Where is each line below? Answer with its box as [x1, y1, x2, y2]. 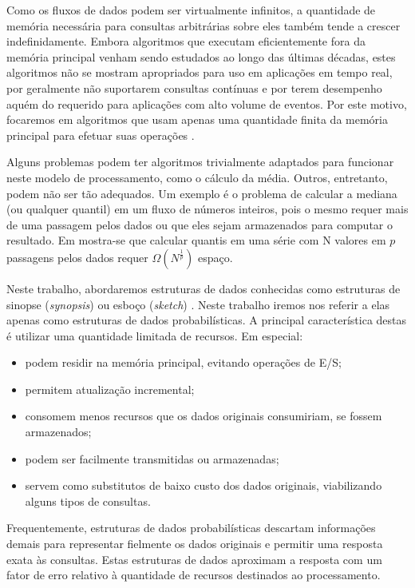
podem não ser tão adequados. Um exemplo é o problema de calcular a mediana [6, 185, 397, 201]
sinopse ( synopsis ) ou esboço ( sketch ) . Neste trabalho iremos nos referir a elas [6, 296, 390, 312]
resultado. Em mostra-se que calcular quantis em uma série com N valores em [6, 232, 386, 248]
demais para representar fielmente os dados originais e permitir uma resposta [6, 535, 383, 552]
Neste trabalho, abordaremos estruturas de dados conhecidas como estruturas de [6, 280, 401, 296]
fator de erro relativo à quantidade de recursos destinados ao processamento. [6, 566, 381, 583]
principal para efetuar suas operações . [6, 126, 195, 143]
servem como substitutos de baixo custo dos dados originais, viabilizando [25, 477, 382, 494]
